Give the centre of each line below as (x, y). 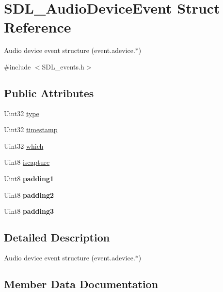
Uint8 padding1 (29, 179)
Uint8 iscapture (27, 162)
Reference (38, 27)
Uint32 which (24, 146)
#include (17, 66)
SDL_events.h (63, 66)
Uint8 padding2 (29, 195)
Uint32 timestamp (31, 129)
